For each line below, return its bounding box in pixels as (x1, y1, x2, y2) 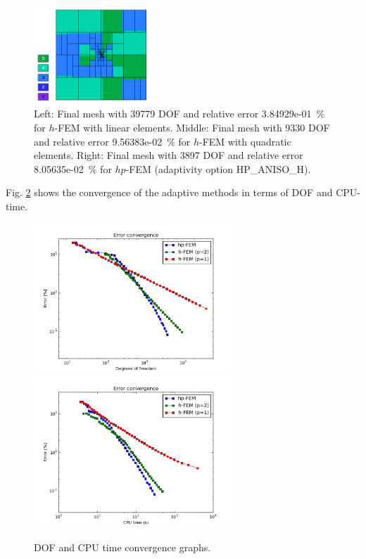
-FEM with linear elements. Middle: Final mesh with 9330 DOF (54, 120, 330, 135)
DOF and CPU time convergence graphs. (34, 539, 211, 554)
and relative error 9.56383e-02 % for (34, 134, 191, 148)
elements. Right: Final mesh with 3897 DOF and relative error (34, 148, 303, 162)
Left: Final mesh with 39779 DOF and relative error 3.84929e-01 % (34, 106, 325, 121)
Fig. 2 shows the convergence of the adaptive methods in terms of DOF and (6, 185, 333, 200)
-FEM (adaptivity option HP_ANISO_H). (125, 161, 311, 176)
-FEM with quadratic (199, 134, 291, 148)
